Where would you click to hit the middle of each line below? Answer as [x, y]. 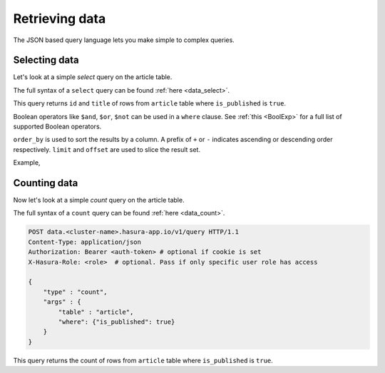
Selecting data [46, 60]
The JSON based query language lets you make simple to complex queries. [124, 40]
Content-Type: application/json [85, 242]
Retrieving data [60, 19]
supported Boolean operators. [57, 127]
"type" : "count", [75, 292]
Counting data [46, 183]
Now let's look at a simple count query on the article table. [99, 200]
